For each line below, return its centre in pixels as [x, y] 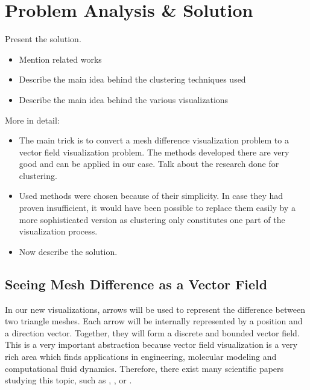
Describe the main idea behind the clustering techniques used [132, 79]
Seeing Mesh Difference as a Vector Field [136, 284]
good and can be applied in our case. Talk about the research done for [149, 164]
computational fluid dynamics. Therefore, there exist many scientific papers [144, 368]
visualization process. [58, 231]
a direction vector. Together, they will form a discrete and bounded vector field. [152, 332]
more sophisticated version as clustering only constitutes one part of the [152, 219]
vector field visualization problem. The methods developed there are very [154, 152]
